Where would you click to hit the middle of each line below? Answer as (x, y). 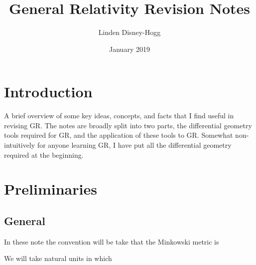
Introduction (48, 92)
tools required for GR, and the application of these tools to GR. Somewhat (119, 135)
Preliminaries (51, 189)
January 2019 (129, 49)
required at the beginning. (44, 154)
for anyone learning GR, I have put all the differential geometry (134, 145)
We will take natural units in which (58, 258)
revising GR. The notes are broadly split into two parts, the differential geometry (128, 125)
